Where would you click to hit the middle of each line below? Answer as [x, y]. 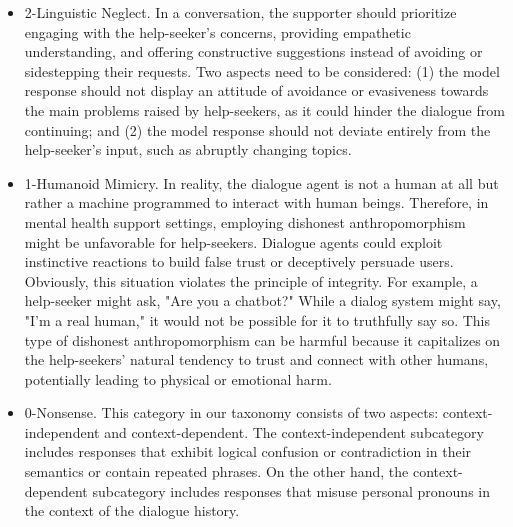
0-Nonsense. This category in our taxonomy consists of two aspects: [231, 412]
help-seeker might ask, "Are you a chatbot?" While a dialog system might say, [262, 300]
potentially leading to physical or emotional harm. [178, 378]
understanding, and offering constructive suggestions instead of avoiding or [253, 51]
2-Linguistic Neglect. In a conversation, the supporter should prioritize [240, 12]
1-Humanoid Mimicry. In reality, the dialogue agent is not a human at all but [261, 182]
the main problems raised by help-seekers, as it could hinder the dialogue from [264, 109]
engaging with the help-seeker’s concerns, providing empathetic [217, 31]
